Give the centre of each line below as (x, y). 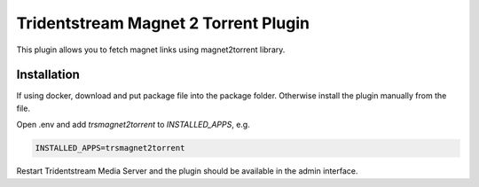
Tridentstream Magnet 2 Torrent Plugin (163, 23)
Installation (48, 75)
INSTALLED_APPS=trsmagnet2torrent (110, 148)
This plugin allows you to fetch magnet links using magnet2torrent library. (151, 50)
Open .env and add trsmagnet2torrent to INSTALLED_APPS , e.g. (133, 125)
